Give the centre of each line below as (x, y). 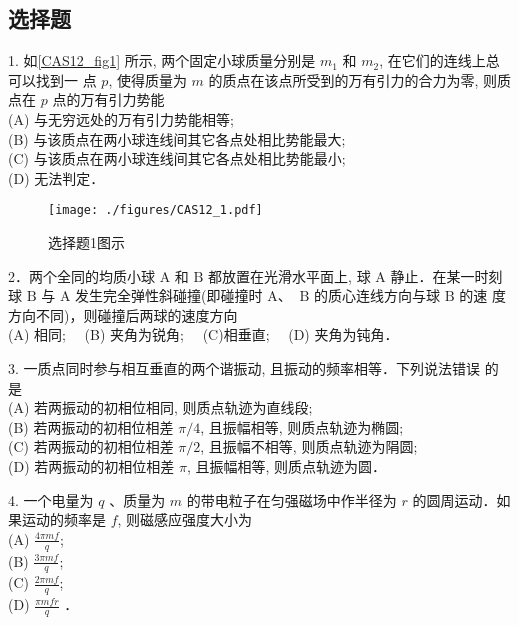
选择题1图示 (86, 242)
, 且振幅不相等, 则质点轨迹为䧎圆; (309, 446)
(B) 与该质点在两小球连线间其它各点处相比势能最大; (177, 138)
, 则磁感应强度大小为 (185, 519)
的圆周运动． (454, 499)
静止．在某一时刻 (446, 275)
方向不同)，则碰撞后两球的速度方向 (123, 314)
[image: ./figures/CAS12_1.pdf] (155, 210)
